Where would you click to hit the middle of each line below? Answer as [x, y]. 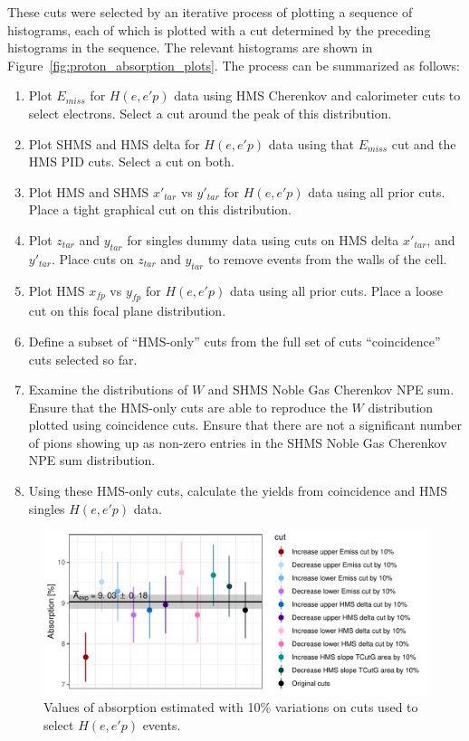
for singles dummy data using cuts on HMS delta [263, 239]
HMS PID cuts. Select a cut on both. [131, 161]
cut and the [424, 143]
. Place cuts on [92, 258]
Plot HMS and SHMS [89, 191]
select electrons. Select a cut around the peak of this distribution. [210, 113]
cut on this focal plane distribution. [127, 311]
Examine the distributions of [108, 389]
